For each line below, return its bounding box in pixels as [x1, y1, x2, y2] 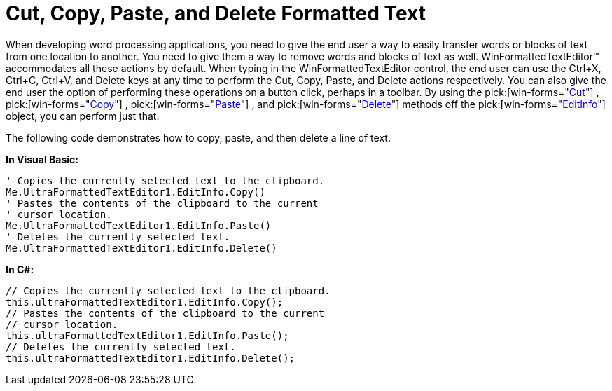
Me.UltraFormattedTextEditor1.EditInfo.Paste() [6, 219, 272, 231]
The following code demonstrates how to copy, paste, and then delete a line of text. [6, 131, 391, 144]
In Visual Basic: [6, 153, 78, 165]
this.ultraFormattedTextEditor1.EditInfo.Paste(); [6, 329, 289, 341]
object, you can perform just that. [6, 109, 160, 122]
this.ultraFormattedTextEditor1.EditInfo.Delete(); [6, 352, 295, 364]
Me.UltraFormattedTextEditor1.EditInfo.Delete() [6, 242, 277, 254]
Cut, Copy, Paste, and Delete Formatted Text [6, 1, 426, 25]
